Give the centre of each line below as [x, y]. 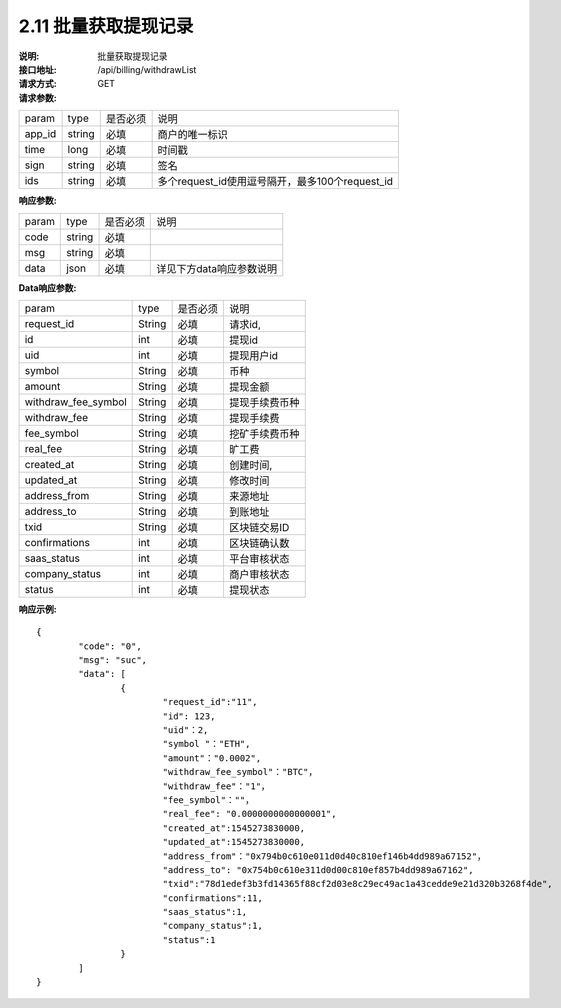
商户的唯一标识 [193, 135]
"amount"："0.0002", [212, 758]
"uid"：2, [185, 730]
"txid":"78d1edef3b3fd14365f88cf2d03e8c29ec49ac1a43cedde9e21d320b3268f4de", [358, 884]
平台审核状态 [259, 558]
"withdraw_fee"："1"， [216, 786]
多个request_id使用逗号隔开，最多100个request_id [275, 182]
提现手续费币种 [264, 402]
